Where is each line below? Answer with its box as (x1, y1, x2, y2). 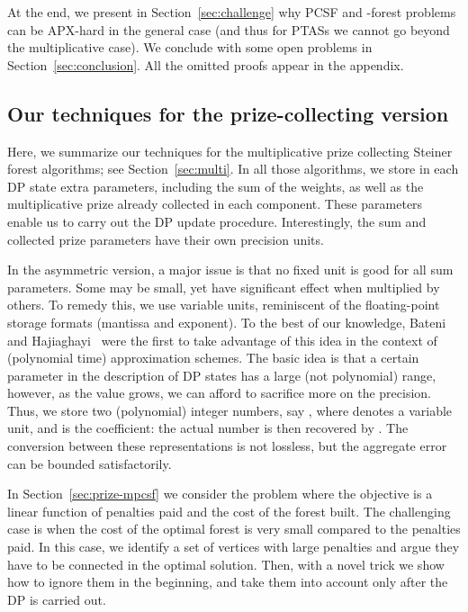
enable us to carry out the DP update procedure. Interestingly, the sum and (7, 211, 427, 230)
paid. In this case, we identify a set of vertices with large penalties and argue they (7, 537, 460, 556)
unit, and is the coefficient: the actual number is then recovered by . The (7, 418, 409, 437)
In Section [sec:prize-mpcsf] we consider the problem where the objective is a (7, 484, 433, 503)
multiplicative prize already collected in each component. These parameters (7, 194, 423, 213)
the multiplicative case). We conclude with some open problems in (7, 38, 373, 57)
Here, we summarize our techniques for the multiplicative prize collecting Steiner (7, 141, 453, 160)
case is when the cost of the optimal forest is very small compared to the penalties (7, 519, 461, 538)
